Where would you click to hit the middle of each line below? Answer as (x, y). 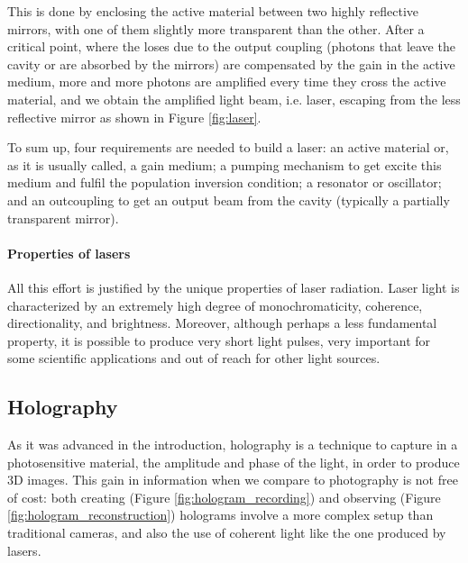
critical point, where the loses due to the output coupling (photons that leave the (231, 46)
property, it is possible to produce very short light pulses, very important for (219, 340)
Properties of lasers (69, 253)
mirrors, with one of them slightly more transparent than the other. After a (216, 28)
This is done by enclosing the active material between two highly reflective (213, 11)
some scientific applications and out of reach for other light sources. (194, 358)
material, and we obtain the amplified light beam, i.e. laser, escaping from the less (234, 99)
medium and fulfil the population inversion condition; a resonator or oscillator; (225, 182)
